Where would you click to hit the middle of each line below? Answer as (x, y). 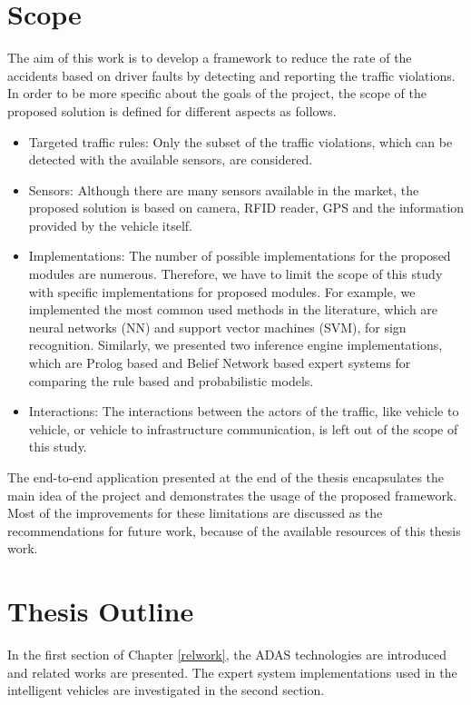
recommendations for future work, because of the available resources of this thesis (234, 530)
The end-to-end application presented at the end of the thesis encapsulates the (226, 477)
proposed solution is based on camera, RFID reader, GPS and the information (246, 208)
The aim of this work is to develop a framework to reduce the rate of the (210, 58)
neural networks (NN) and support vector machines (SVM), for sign (217, 327)
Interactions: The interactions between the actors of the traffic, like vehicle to (244, 411)
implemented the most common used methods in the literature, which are (233, 309)
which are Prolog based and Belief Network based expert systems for (220, 363)
